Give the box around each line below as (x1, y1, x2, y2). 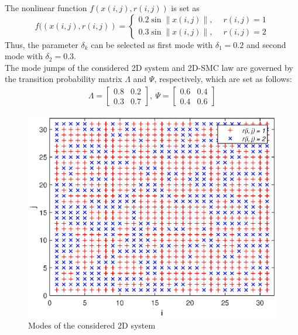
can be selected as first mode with (91, 38, 213, 50)
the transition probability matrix (5, 73, 122, 85)
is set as (171, 2, 200, 13)
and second (246, 38, 286, 50)
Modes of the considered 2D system (28, 319, 156, 331)
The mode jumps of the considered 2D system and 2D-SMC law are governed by (5, 61, 293, 73)
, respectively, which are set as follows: (154, 73, 292, 85)
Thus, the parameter (5, 38, 78, 50)
